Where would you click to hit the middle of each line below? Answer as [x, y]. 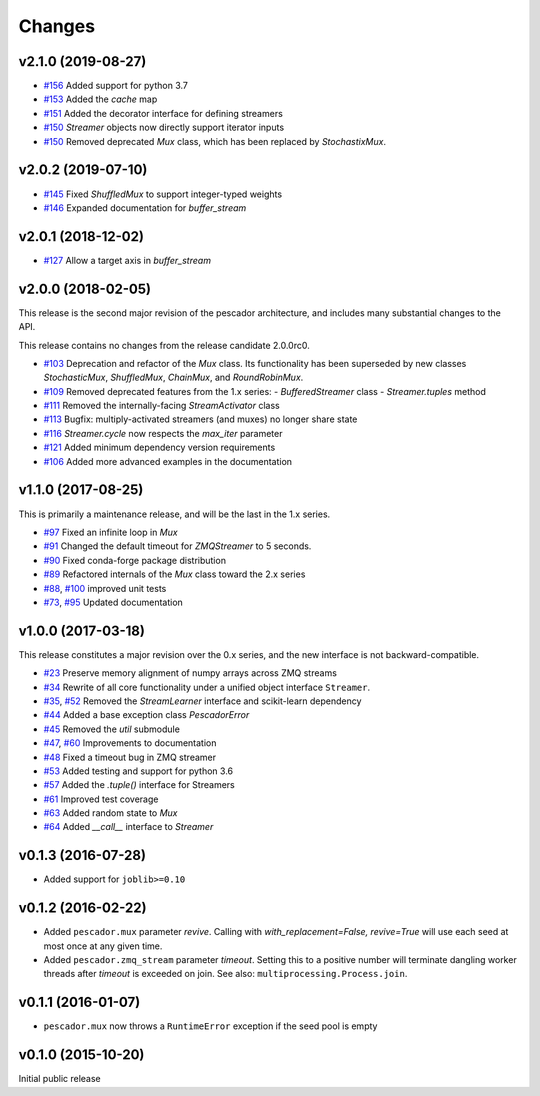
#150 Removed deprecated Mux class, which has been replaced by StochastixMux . [215, 141]
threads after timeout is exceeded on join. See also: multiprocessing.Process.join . [225, 974]
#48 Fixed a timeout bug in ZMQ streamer [130, 757]
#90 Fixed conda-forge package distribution [135, 560]
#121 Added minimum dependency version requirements [159, 447]
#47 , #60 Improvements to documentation [130, 743]
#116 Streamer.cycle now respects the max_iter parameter [163, 433]
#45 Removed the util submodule [111, 729]
